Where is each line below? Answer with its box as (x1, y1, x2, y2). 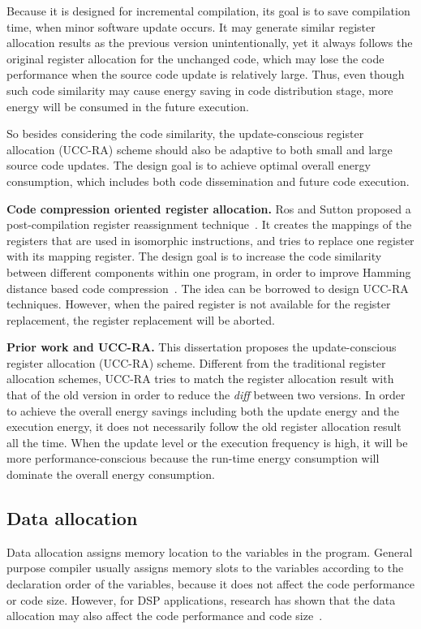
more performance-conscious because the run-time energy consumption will (6, 450, 380, 467)
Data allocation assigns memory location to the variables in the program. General (6, 543, 413, 560)
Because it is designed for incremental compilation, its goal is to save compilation (6, 2, 410, 19)
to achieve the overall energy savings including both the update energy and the (6, 402, 400, 419)
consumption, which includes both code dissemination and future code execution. (6, 172, 410, 189)
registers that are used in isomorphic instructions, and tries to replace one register (6, 231, 415, 248)
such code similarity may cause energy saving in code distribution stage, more (6, 81, 393, 98)
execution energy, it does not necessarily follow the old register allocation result (6, 418, 402, 435)
